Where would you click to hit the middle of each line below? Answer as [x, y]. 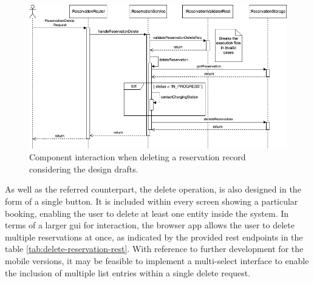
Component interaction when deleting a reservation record [138, 157]
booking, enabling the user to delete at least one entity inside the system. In [147, 213]
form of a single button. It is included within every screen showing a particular [152, 201]
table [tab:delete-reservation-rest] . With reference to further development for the [154, 249]
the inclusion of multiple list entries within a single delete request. [128, 272]
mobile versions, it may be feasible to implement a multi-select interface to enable [157, 261]
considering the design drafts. [84, 169]
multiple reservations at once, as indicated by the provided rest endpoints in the [154, 237]
